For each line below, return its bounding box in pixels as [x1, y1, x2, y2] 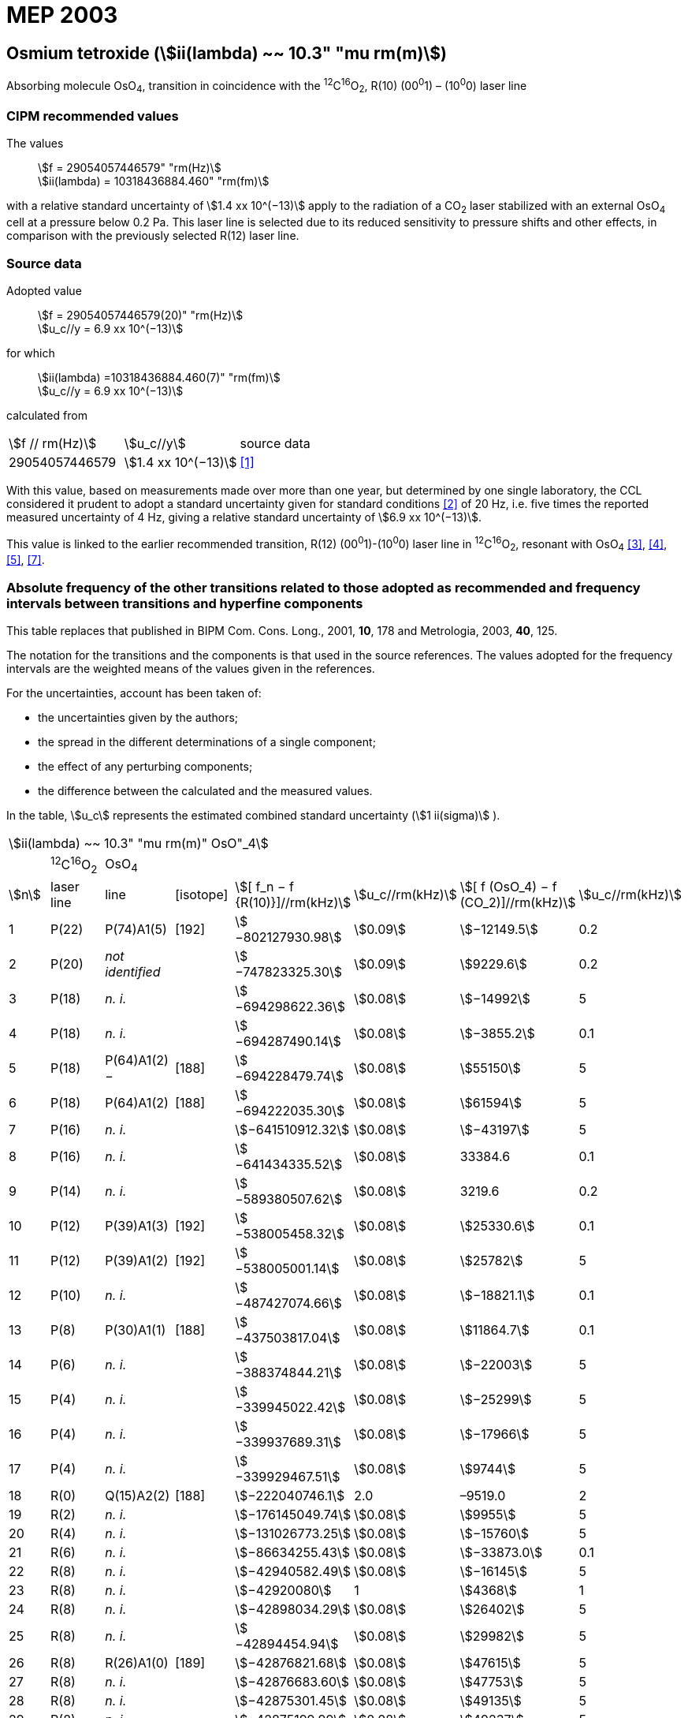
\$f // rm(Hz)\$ [9, 435, 97, 451]
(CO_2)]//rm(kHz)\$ [459, 894, 576, 910]
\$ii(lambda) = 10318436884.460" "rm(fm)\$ [38, 174, 270, 189]
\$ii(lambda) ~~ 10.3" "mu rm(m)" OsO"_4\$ [9, 835, 269, 852]
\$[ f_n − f [235, 878, 295, 894]
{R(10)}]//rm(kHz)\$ [235, 894, 351, 910]
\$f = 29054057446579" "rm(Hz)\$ [38, 161, 221, 175]
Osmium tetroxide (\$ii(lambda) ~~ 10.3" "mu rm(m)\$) [6, 43, 447, 63]
